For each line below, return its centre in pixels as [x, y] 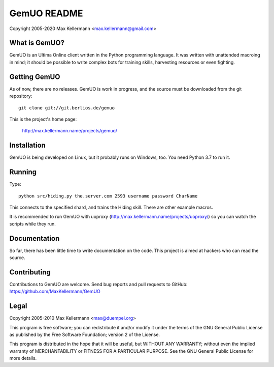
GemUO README [46, 13]
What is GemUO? [37, 43]
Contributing [30, 272]
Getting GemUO [35, 77]
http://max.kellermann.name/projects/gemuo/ [70, 131]
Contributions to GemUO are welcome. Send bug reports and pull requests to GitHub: [98, 284]
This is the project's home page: [43, 119]
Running [23, 172]
